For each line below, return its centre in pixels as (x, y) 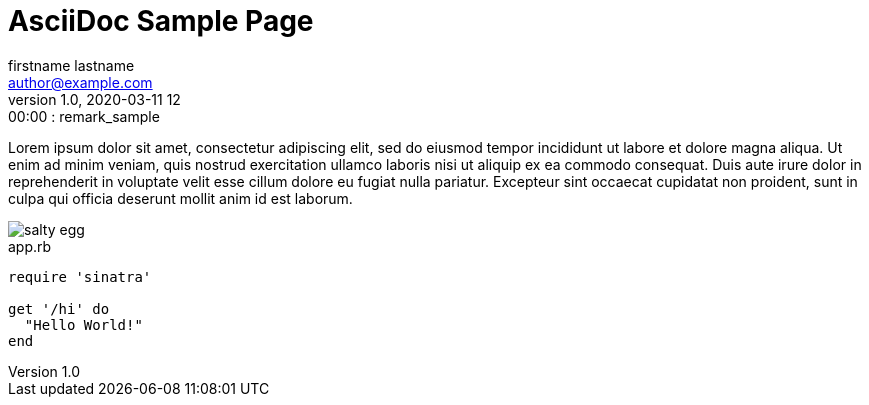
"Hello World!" (83, 324)
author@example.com (80, 82)
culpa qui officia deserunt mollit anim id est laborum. (180, 198)
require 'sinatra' (80, 276)
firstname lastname (71, 65)
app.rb (30, 246)
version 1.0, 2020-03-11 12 (94, 99)
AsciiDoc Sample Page (161, 21)
